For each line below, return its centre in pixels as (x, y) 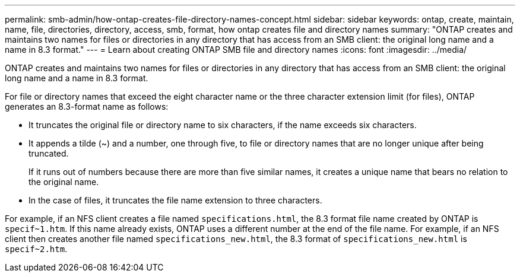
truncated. (49, 153)
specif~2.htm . (36, 249)
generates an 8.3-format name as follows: (87, 106)
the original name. (64, 182)
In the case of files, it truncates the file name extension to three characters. (175, 200)
